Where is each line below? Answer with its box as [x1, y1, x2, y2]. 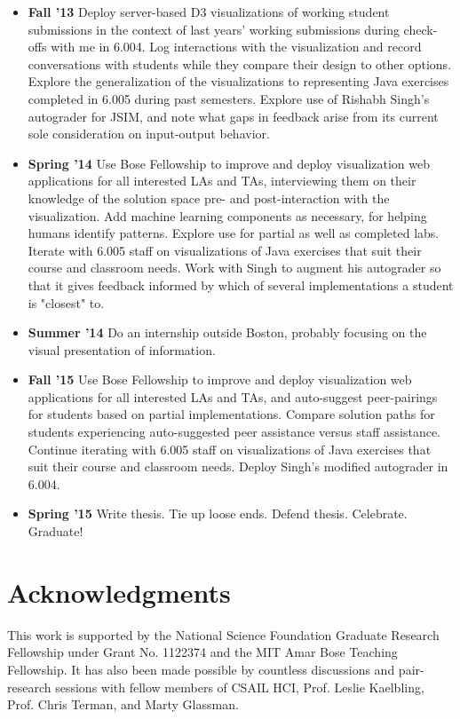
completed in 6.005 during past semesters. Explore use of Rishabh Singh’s [28, 89, 430, 107]
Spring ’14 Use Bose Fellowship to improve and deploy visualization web [28, 154, 430, 172]
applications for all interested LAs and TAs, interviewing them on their [28, 171, 416, 190]
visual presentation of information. [28, 340, 216, 359]
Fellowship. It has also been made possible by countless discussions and [7, 660, 395, 678]
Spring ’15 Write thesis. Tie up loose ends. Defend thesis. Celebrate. [28, 504, 408, 523]
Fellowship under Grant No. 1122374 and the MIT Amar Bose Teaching [7, 643, 398, 661]
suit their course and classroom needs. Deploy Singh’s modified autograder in [28, 457, 448, 476]
